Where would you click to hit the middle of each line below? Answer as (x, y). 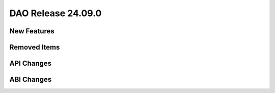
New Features (32, 31)
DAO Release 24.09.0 (56, 13)
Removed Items (35, 47)
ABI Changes (31, 80)
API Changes (31, 63)
